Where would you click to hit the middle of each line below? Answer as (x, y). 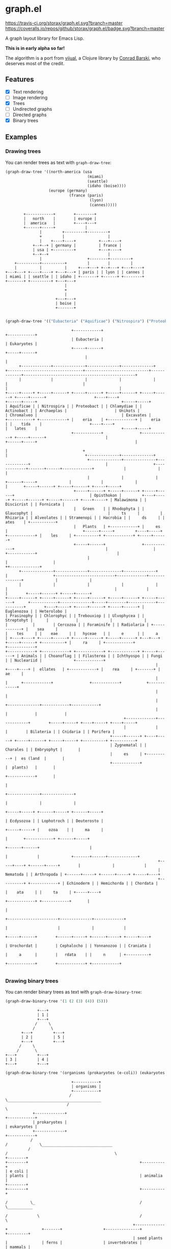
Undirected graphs (32, 109)
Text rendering (28, 92)
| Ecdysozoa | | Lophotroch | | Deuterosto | (54, 821)
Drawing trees (23, 151)
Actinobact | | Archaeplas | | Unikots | (73, 411)
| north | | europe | (60, 219)
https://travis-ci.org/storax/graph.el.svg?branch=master (64, 23)
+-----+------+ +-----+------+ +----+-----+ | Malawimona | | (79, 500)
